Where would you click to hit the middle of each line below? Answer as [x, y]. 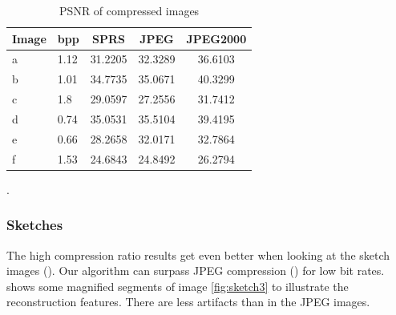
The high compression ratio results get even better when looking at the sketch [198, 254]
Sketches [35, 225]
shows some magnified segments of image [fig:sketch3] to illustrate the [178, 286]
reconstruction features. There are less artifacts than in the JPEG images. [188, 302]
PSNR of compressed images [129, 10]
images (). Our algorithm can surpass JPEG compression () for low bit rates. [196, 271]
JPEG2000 [216, 38]
